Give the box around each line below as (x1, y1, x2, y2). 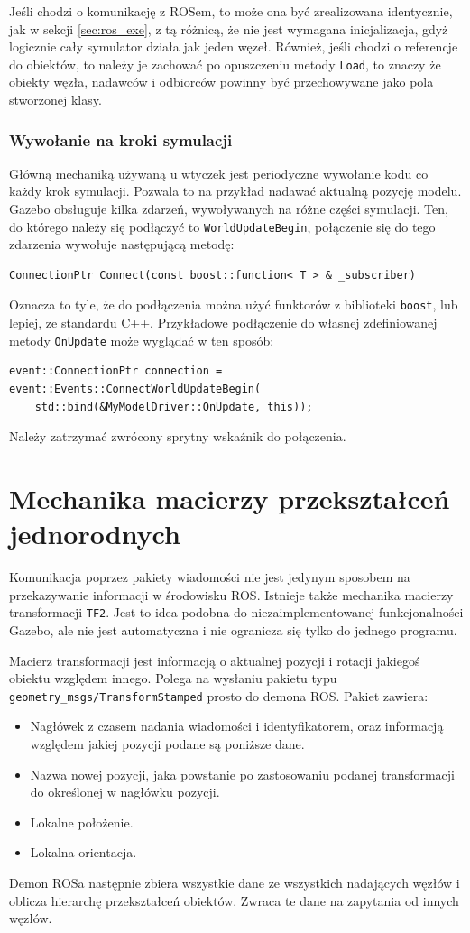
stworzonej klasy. (9, 90, 102, 109)
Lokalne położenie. (30, 812, 134, 831)
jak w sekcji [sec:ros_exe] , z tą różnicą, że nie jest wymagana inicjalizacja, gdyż (9, 19, 448, 38)
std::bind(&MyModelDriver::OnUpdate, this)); (34, 400, 313, 413)
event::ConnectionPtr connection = (9, 365, 223, 378)
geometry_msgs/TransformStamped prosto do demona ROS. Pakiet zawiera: (9, 686, 429, 705)
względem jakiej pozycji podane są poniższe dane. (30, 734, 305, 753)
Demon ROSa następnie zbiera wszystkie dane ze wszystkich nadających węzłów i (9, 873, 460, 891)
